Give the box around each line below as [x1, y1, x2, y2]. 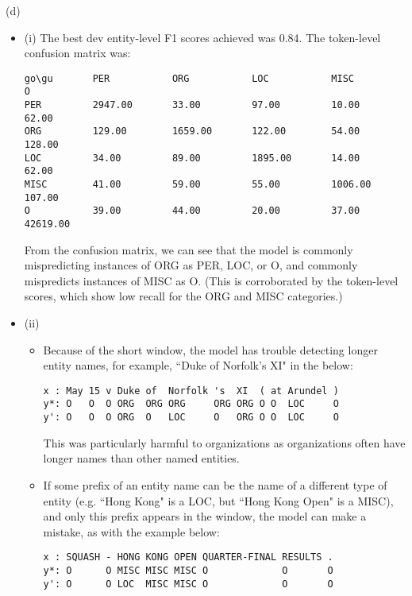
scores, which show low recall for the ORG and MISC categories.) [24, 288, 343, 304]
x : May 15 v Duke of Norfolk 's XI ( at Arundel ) [43, 385, 339, 397]
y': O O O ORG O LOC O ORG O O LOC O [43, 412, 339, 424]
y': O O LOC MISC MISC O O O [43, 578, 333, 590]
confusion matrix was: [24, 45, 131, 61]
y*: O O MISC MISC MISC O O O [43, 565, 333, 576]
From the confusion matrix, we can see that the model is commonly [24, 241, 353, 257]
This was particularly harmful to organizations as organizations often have [43, 434, 406, 451]
